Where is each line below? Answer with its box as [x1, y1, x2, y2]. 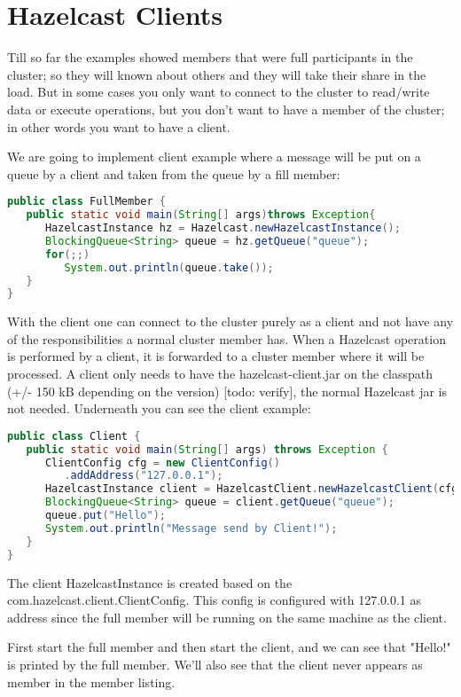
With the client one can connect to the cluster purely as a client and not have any [7, 312, 454, 331]
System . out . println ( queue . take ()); [64, 261, 274, 274]
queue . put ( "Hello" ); [44, 509, 167, 522]
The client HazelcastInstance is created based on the [7, 573, 293, 591]
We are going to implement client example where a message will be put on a [7, 147, 421, 166]
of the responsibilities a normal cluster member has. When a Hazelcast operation [7, 329, 446, 348]
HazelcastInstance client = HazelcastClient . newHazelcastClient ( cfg [44, 482, 458, 496]
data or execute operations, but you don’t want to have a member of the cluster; [7, 99, 445, 118]
